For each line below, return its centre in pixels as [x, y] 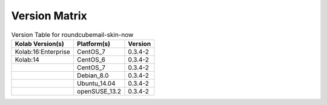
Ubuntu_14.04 [96, 83]
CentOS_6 [91, 59]
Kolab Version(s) [40, 43]
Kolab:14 [27, 59]
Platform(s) [94, 43]
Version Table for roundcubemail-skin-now [72, 34]
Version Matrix [49, 16]
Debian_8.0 [93, 75]
